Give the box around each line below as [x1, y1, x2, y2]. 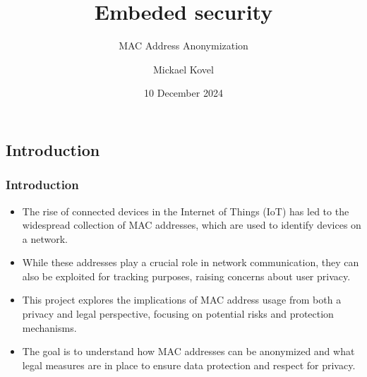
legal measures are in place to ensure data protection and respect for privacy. [22, 357, 356, 372]
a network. [22, 231, 68, 246]
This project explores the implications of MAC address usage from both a [22, 292, 342, 307]
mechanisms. [22, 320, 77, 335]
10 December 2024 [144, 85, 223, 100]
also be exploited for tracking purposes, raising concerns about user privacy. [22, 268, 351, 283]
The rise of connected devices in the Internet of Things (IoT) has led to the [22, 203, 349, 218]
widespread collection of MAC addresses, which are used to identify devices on [22, 217, 361, 232]
